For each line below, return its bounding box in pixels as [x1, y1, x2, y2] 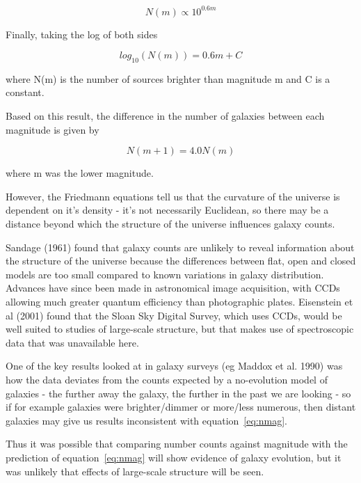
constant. [6, 85, 45, 100]
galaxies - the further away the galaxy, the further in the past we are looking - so [6, 386, 351, 400]
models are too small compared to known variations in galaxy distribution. [6, 267, 324, 281]
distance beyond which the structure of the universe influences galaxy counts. [6, 216, 335, 231]
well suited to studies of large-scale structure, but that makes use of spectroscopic [6, 322, 354, 336]
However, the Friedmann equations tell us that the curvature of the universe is [6, 189, 340, 203]
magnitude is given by [6, 122, 99, 136]
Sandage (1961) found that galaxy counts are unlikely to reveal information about [6, 239, 355, 254]
